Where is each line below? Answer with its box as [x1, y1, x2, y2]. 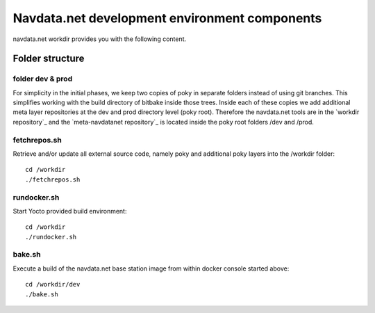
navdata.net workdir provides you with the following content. [12, 35, 187, 43]
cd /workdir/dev [25, 280, 81, 289]
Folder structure [12, 53, 85, 65]
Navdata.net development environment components [12, 10, 322, 26]
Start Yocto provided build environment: [12, 207, 127, 215]
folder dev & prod [12, 74, 73, 83]
